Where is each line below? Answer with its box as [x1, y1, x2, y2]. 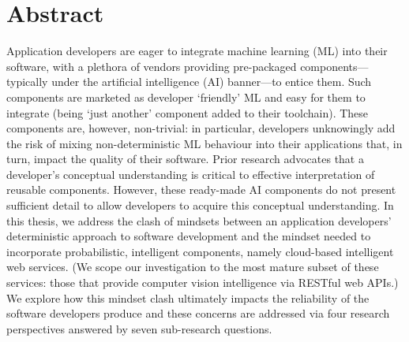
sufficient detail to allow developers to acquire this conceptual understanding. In [6, 197, 394, 214]
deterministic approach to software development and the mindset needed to [6, 228, 371, 244]
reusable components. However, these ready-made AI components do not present [6, 181, 396, 198]
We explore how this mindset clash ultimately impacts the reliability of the [6, 289, 370, 306]
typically [6, 73, 48, 90]
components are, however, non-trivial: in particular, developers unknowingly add [6, 120, 396, 136]
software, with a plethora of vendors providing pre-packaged [6, 58, 297, 74]
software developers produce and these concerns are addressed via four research [6, 305, 390, 322]
